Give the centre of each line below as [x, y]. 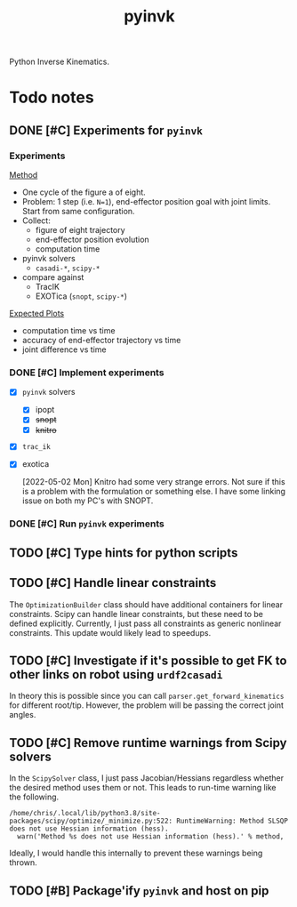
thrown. [23, 863]
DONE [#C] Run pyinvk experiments [87, 524]
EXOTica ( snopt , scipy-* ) [81, 296]
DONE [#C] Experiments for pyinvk [106, 130]
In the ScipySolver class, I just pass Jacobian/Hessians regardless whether [147, 778]
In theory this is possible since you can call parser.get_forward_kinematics [147, 696]
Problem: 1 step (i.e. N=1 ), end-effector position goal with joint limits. [146, 202]
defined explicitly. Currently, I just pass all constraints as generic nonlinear [145, 623]
